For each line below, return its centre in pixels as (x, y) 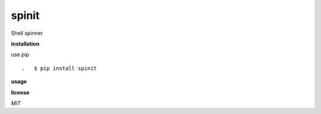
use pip (20, 55)
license (20, 92)
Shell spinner (27, 33)
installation (25, 44)
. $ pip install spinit (59, 68)
